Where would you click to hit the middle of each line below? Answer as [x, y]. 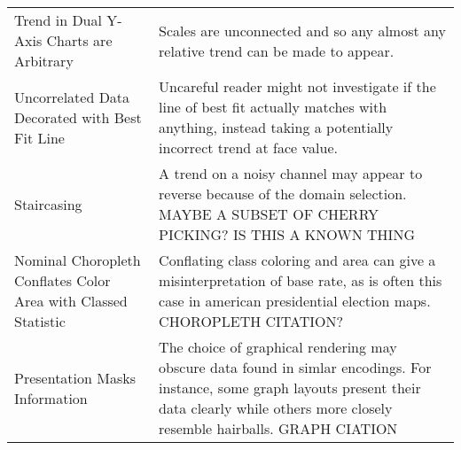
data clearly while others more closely [276, 408]
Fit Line [39, 137]
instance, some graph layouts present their [290, 388]
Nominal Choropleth [78, 260]
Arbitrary [44, 61]
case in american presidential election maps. [295, 301]
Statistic [40, 321]
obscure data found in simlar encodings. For [295, 367]
